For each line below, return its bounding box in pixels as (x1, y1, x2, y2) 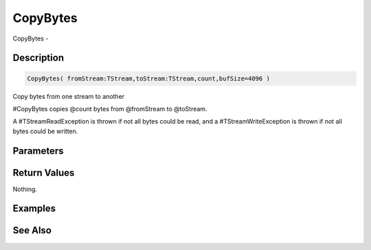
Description (12, 52, 65, 64)
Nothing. (12, 185, 38, 193)
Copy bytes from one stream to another (12, 92, 125, 100)
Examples (12, 203, 56, 214)
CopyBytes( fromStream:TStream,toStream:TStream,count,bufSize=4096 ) (27, 74, 271, 82)
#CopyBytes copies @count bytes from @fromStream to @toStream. (12, 104, 207, 113)
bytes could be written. (12, 127, 78, 135)
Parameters (12, 145, 64, 157)
